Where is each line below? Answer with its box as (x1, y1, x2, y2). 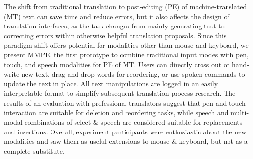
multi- (230, 107, 249, 117)
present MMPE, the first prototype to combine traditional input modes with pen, (4, 49, 249, 59)
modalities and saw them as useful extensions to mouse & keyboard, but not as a (4, 136, 248, 146)
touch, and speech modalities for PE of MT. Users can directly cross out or (4, 59, 230, 69)
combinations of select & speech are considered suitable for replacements (25, 117, 243, 127)
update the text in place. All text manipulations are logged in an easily (4, 78, 218, 88)
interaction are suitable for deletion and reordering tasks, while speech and (4, 107, 228, 117)
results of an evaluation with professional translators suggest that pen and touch (4, 97, 246, 107)
